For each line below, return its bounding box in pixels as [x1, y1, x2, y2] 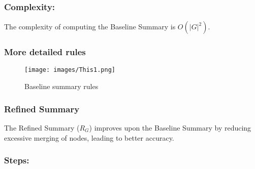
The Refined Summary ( [4, 122, 80, 133]
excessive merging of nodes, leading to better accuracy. [4, 132, 174, 143]
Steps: [4, 154, 29, 166]
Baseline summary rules [24, 81, 99, 92]
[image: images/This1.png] [24, 66, 115, 74]
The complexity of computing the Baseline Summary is [4, 21, 176, 32]
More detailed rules [4, 46, 86, 58]
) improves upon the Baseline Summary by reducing [89, 122, 251, 133]
